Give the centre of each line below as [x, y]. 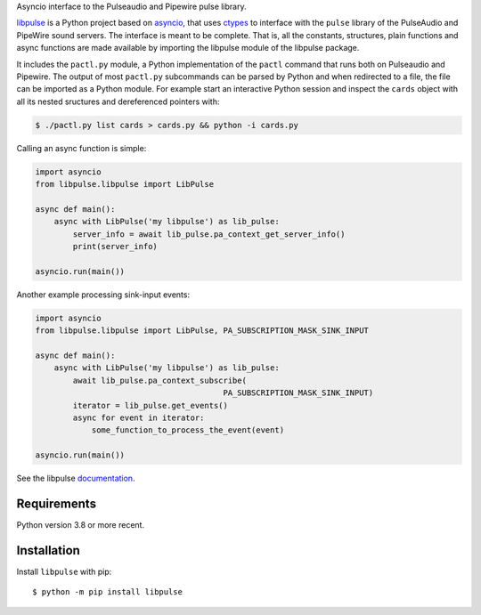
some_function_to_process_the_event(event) [188, 430]
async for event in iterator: [139, 417]
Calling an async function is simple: [82, 148]
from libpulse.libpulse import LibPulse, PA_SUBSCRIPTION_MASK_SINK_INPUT [202, 331]
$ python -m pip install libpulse [107, 592]
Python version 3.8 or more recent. [81, 524]
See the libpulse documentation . [76, 478]
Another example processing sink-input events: [103, 295]
